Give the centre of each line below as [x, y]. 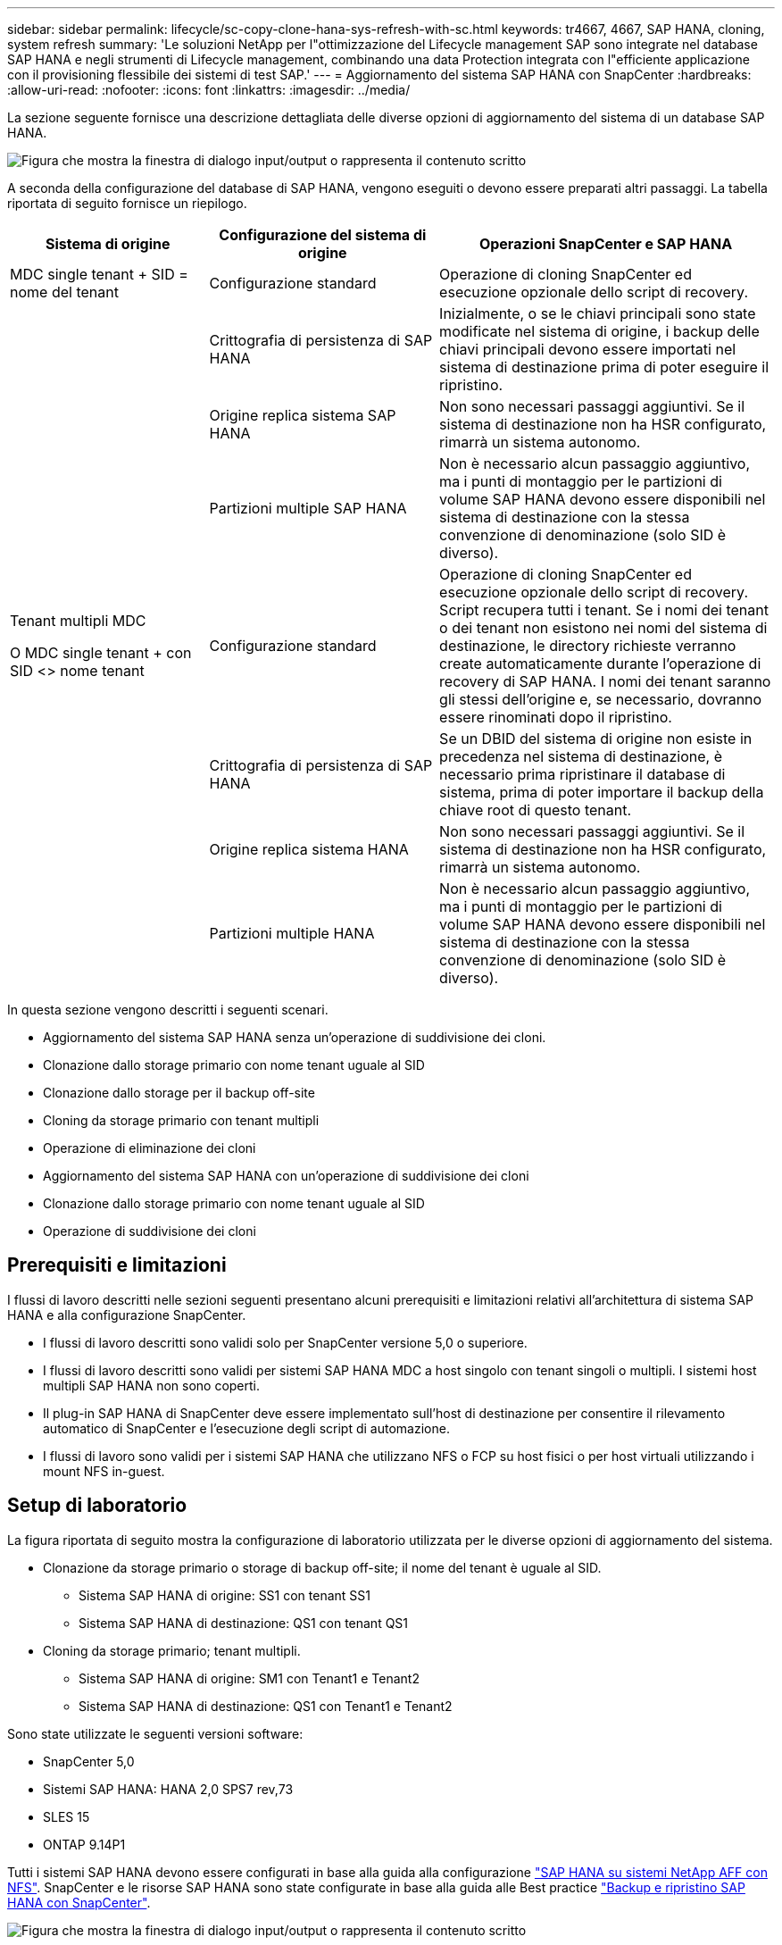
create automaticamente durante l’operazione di [600, 664]
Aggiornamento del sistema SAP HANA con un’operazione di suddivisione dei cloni [286, 1176]
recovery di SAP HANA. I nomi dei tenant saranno [605, 681]
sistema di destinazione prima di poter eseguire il [604, 367]
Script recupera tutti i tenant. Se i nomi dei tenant [604, 610]
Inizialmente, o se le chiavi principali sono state [598, 313]
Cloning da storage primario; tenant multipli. [172, 1650]
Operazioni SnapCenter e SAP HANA [606, 244]
